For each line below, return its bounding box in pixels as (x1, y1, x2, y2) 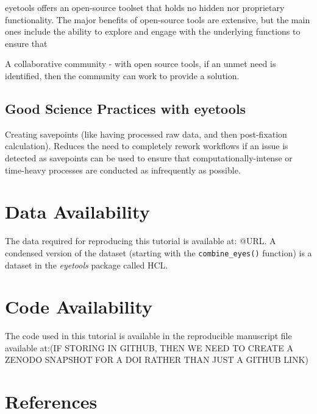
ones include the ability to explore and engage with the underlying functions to (5, 25, 301, 38)
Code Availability (5, 294, 153, 319)
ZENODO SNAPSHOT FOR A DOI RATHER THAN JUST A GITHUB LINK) (5, 353, 308, 366)
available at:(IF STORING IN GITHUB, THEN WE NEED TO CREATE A (5, 341, 293, 354)
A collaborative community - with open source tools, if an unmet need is (5, 57, 276, 70)
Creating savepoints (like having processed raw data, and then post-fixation (5, 127, 287, 140)
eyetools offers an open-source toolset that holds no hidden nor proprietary (5, 1, 285, 13)
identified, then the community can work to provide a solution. (5, 69, 240, 82)
